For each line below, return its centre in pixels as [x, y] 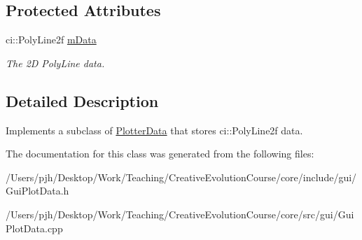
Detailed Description [82, 100]
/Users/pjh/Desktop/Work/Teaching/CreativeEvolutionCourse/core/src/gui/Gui [180, 214]
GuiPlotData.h [37, 191]
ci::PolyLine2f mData [51, 40]
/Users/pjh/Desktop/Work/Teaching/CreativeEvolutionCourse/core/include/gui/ [181, 177]
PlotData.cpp [34, 228]
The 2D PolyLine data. [55, 63]
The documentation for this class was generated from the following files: [160, 154]
